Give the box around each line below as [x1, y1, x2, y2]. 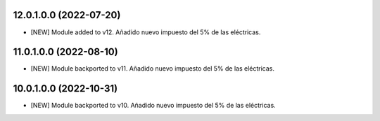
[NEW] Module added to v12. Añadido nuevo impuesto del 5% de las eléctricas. [30, 28, 261, 36]
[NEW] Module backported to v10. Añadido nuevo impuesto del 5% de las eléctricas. [30, 101, 276, 110]
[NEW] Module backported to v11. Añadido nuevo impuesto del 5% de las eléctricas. [30, 64, 274, 73]
